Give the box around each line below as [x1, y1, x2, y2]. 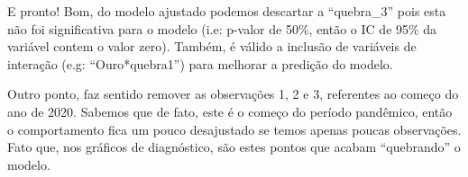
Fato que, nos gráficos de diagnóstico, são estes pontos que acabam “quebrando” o [7, 137, 461, 156]
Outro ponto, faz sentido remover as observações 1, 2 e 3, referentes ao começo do [7, 84, 459, 103]
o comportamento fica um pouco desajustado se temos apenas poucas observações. [7, 119, 462, 138]
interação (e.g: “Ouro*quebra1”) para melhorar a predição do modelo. [7, 54, 393, 73]
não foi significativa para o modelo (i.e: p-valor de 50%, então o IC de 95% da [7, 19, 437, 38]
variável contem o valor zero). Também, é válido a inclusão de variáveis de [7, 37, 417, 56]
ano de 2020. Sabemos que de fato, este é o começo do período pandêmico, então [7, 102, 453, 120]
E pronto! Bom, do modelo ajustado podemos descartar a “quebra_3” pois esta [7, 2, 446, 20]
